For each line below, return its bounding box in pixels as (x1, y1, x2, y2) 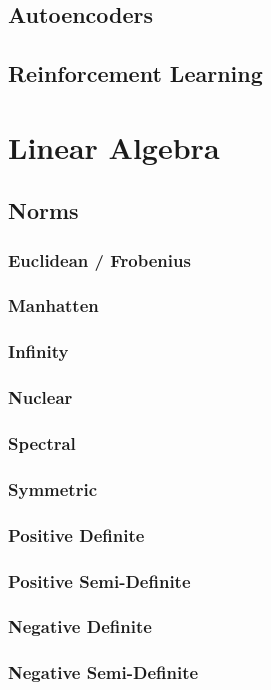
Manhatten (8, 293, 99, 318)
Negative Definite (8, 614, 152, 639)
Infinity (8, 339, 69, 364)
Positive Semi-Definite (8, 568, 191, 593)
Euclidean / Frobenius (8, 247, 191, 272)
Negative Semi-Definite (8, 660, 199, 685)
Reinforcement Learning (8, 58, 263, 89)
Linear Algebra (8, 126, 220, 167)
